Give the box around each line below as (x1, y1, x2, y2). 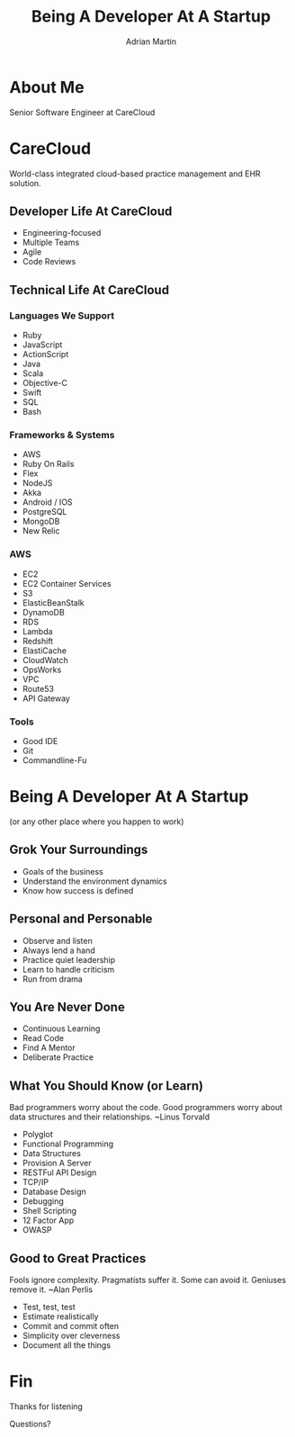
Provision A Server (22, 1158, 92, 1169)
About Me (9, 76, 85, 97)
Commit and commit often (22, 1321, 120, 1332)
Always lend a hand (22, 945, 96, 956)
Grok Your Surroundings (9, 842, 148, 858)
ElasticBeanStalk (22, 597, 85, 608)
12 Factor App (22, 1215, 75, 1226)
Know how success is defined (22, 885, 134, 896)
